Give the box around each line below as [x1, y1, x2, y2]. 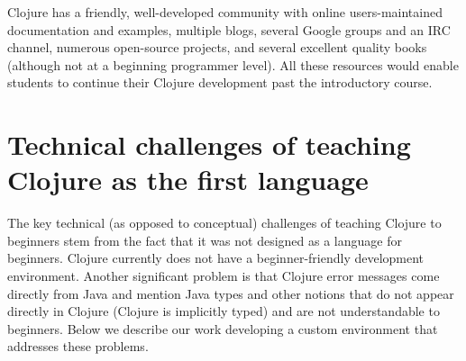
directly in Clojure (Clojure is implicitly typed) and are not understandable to [7, 302, 440, 320]
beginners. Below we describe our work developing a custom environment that [7, 319, 438, 338]
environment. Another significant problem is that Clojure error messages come [7, 266, 440, 285]
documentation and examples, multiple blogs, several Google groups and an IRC [7, 20, 451, 39]
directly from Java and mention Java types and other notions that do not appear [7, 284, 454, 302]
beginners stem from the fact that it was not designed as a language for [7, 230, 402, 249]
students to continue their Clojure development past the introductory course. [7, 73, 433, 92]
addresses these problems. [7, 337, 149, 356]
